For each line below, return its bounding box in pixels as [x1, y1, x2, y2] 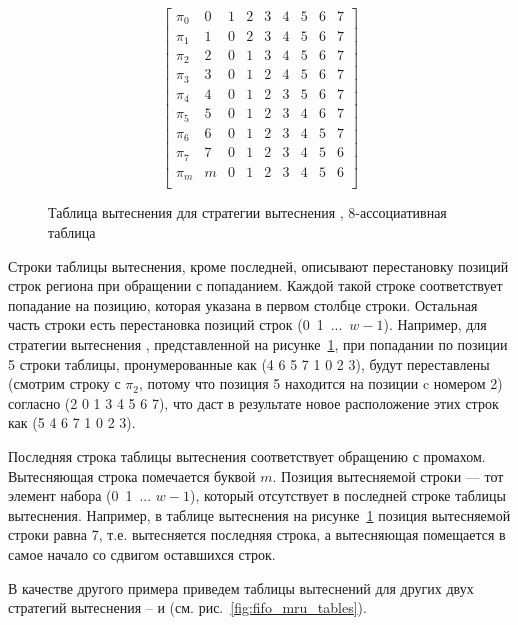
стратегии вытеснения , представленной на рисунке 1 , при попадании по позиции [8, 333, 508, 354]
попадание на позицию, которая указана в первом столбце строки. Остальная [8, 294, 478, 315]
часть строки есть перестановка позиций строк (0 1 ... [8, 314, 343, 335]
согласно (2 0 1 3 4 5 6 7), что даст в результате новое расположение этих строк [8, 392, 499, 413]
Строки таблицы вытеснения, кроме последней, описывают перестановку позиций [8, 255, 509, 276]
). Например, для [383, 314, 487, 335]
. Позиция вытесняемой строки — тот [272, 465, 504, 486]
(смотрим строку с [8, 373, 121, 394]
